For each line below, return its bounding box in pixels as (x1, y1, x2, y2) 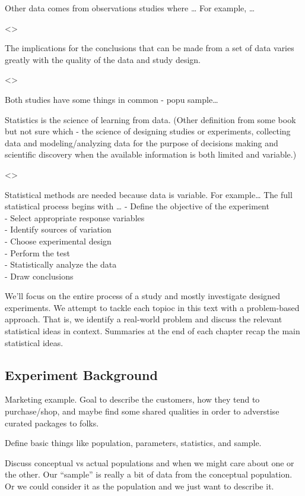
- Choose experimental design (5, 234, 112, 247)
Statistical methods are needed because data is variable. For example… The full (5, 188, 293, 200)
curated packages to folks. (5, 416, 99, 429)
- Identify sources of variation (5, 223, 112, 236)
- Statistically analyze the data (5, 258, 117, 271)
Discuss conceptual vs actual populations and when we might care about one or (5, 456, 294, 469)
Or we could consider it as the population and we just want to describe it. (5, 480, 274, 492)
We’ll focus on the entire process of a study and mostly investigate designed (5, 290, 281, 302)
